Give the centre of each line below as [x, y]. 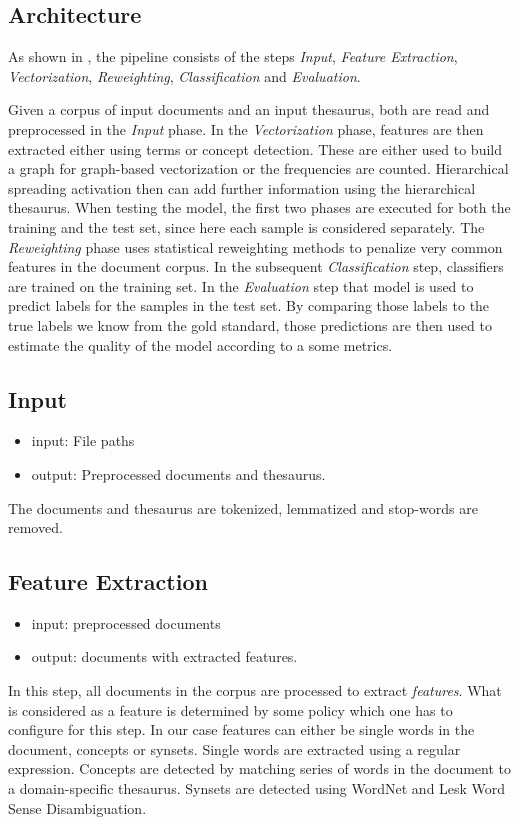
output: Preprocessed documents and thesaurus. [178, 473]
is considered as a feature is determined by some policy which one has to [230, 709]
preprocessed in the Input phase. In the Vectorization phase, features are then [246, 128]
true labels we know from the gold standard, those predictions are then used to [250, 324]
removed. [35, 527]
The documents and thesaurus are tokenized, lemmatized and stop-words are [243, 507]
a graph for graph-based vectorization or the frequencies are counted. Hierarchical [258, 168]
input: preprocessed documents [126, 622]
